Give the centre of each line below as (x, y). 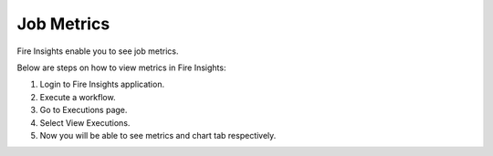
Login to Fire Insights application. (102, 84)
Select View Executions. (85, 122)
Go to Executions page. (84, 110)
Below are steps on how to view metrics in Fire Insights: (121, 68)
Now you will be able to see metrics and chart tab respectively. (158, 135)
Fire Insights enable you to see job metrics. (98, 51)
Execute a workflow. (78, 97)
